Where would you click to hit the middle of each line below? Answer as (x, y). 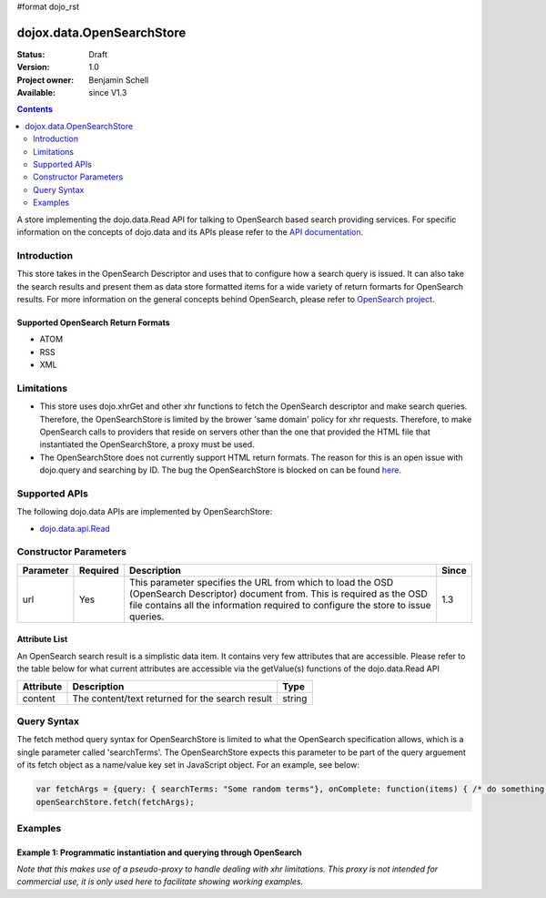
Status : (31, 54)
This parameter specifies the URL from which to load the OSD (261, 582)
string (295, 699)
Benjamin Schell (119, 80)
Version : (33, 67)
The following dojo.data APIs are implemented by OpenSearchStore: (145, 512)
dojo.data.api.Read (75, 528)
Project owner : (45, 80)
